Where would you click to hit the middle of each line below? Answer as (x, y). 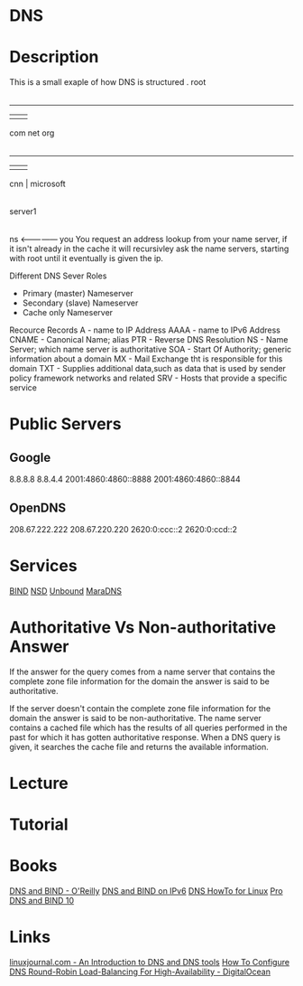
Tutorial (39, 825)
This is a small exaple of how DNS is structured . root (108, 82)
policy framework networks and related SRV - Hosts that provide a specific (148, 378)
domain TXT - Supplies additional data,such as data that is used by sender (148, 369)
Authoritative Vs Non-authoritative (143, 628)
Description (54, 57)
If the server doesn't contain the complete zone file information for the (140, 708)
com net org (32, 133)
